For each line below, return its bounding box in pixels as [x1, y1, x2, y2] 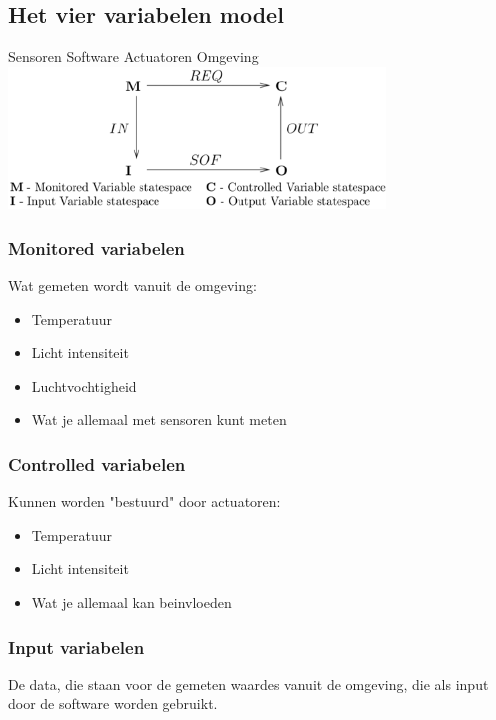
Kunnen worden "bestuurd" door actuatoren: [8, 491, 281, 512]
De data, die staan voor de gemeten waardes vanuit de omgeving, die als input [8, 673, 489, 694]
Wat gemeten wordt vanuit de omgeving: [8, 275, 257, 296]
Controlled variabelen [8, 451, 186, 476]
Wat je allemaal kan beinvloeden [31, 592, 232, 613]
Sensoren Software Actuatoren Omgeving [8, 46, 259, 67]
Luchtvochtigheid [31, 375, 137, 396]
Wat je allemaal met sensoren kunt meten [31, 409, 287, 430]
